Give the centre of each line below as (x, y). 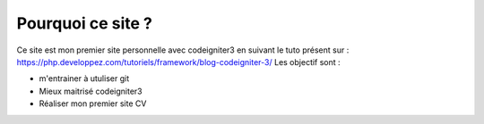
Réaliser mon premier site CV (93, 103)
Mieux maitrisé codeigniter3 (91, 91)
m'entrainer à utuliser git (84, 79)
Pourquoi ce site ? (84, 23)
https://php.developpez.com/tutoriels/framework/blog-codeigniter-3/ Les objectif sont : (178, 62)
